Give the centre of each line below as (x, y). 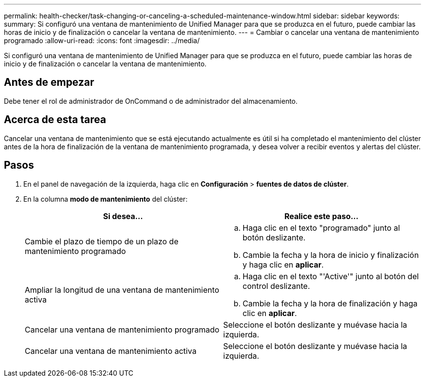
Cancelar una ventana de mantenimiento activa (111, 351)
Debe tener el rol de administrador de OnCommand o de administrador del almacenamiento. (151, 101)
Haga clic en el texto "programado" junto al (321, 228)
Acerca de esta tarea (55, 120)
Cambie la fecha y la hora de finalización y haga (330, 303)
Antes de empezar (49, 82)
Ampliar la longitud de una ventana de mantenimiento (122, 290)
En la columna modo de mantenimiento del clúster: (106, 199)
